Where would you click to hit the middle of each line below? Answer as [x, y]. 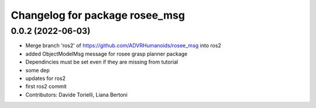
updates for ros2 [45, 78]
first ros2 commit [46, 86]
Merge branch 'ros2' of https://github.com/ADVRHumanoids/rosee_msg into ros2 [123, 46]
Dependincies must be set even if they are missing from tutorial [102, 62]
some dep [37, 70]
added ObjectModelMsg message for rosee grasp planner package [107, 54]
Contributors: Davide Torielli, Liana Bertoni [77, 95]
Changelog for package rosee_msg [98, 15]
